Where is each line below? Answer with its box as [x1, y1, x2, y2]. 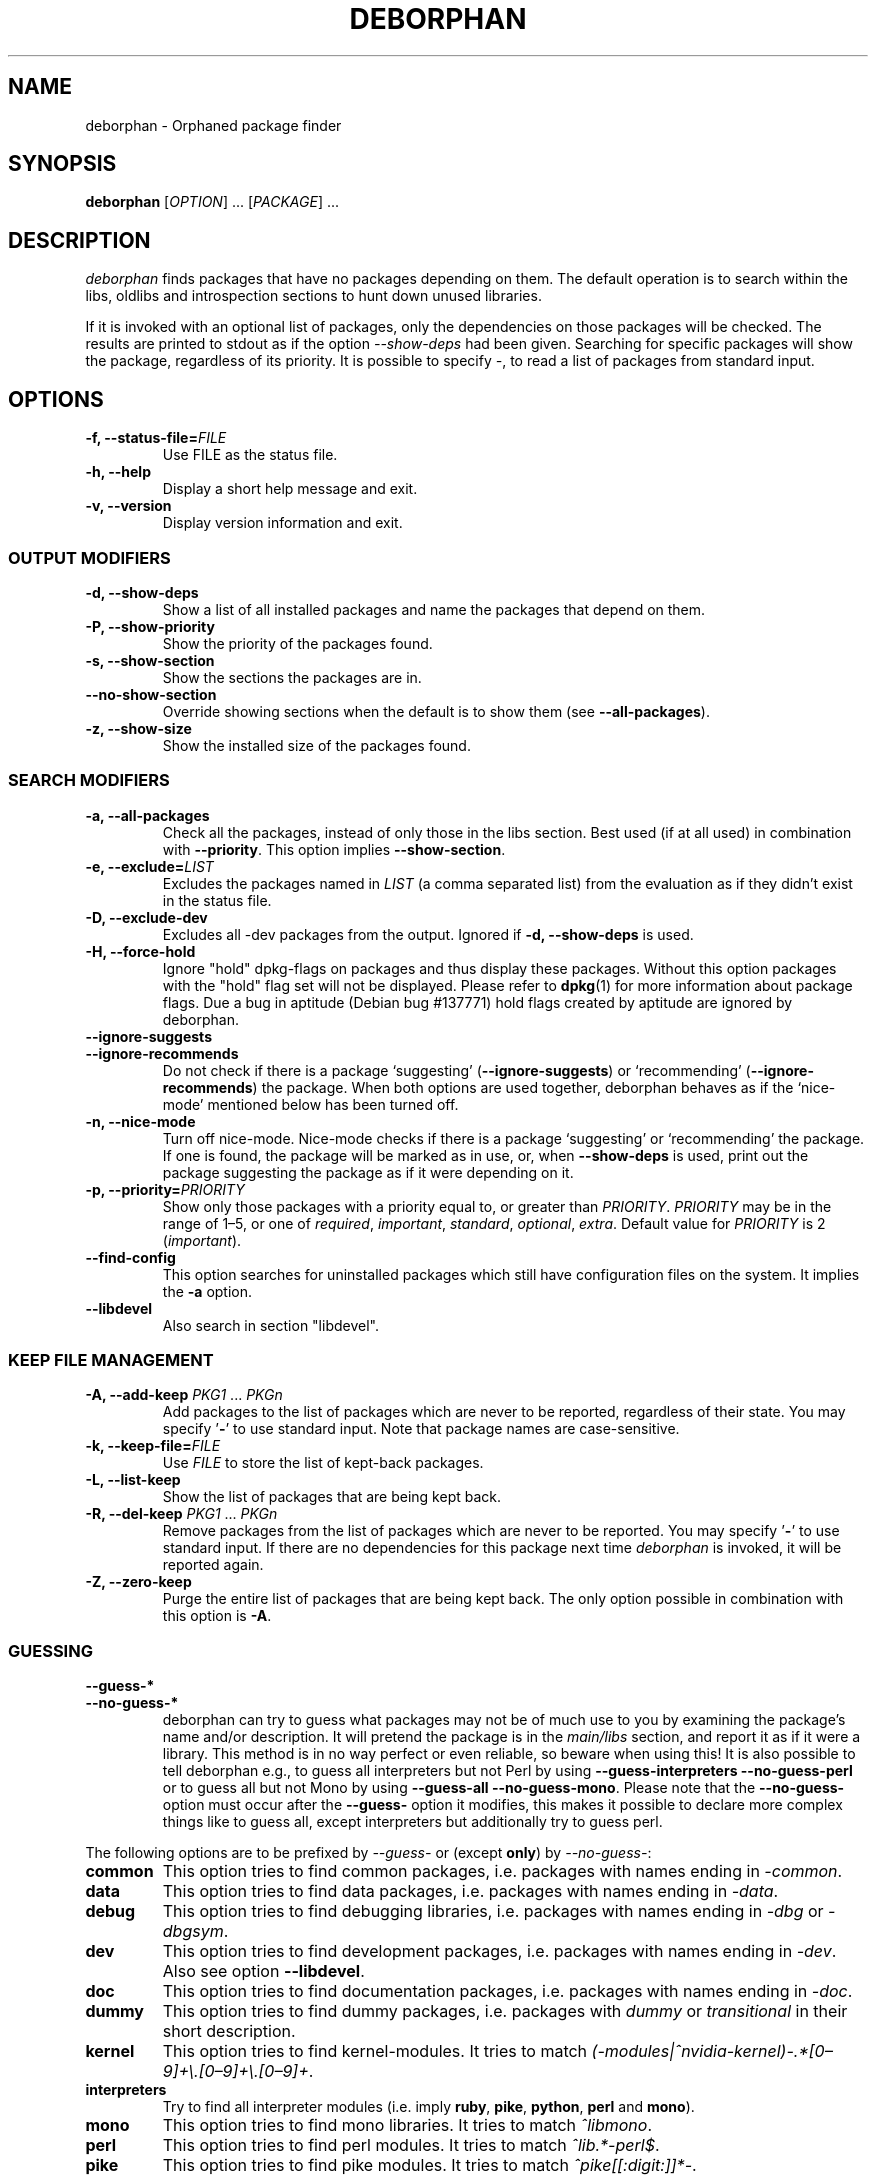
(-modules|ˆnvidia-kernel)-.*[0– [591, 2041, 833, 2062]
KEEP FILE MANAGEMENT [8, 1350, 214, 1370]
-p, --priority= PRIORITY [85, 1180, 245, 1198]
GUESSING [8, 1640, 93, 1661]
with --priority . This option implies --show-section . [162, 840, 506, 858]
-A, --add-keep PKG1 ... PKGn [85, 1386, 283, 1404]
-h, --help [85, 463, 151, 481]
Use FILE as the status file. [162, 446, 338, 464]
